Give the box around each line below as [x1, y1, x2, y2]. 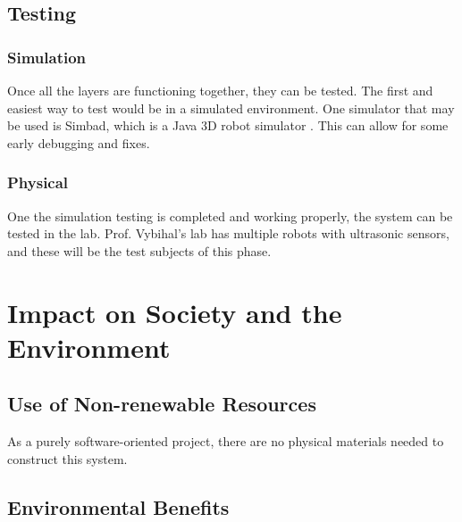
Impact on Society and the [7, 294, 342, 330]
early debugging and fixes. [7, 133, 150, 152]
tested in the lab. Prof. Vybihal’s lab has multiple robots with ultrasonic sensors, [7, 224, 449, 243]
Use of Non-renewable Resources [7, 390, 316, 418]
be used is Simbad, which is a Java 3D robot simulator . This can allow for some [7, 116, 449, 135]
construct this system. [7, 449, 128, 468]
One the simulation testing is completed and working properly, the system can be [7, 206, 453, 225]
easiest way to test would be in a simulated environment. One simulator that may [7, 98, 455, 117]
